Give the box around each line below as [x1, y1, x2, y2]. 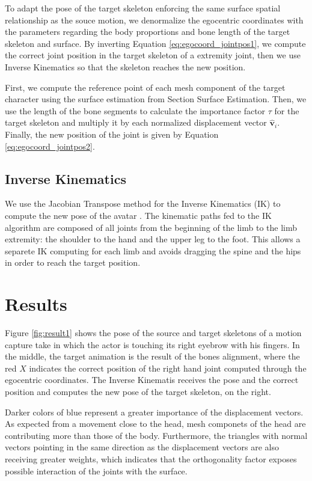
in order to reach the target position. [5, 256, 141, 269]
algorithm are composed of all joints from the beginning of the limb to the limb [5, 221, 298, 233]
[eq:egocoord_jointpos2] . [5, 139, 95, 152]
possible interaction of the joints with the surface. [5, 464, 188, 477]
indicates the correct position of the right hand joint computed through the [29, 361, 307, 374]
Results [5, 292, 67, 316]
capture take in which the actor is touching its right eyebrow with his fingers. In [5, 338, 300, 351]
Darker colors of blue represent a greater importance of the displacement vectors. [5, 405, 304, 418]
